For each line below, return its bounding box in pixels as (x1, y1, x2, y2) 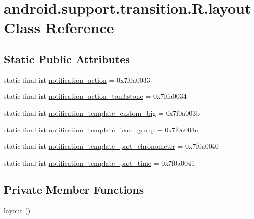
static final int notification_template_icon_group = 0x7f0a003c (4, 124, 198, 134)
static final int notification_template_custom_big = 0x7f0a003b (4, 107, 200, 118)
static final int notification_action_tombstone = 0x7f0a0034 (4, 91, 187, 101)
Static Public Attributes (4, 51, 130, 66)
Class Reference (4, 17, 114, 38)
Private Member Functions (4, 181, 144, 197)
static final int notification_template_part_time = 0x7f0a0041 (4, 157, 195, 168)
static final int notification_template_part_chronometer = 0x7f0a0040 (4, 141, 219, 151)
